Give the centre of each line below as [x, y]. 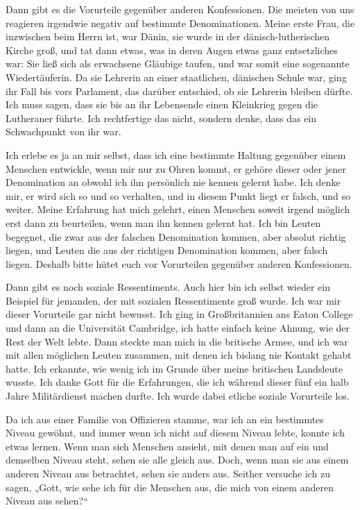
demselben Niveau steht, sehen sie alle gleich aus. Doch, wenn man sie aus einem [177, 460]
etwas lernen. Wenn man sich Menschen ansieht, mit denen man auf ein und [167, 446]
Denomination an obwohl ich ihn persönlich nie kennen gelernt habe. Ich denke [173, 182]
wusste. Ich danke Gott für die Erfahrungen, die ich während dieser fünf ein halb [177, 382]
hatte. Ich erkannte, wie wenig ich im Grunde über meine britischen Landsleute [174, 368]
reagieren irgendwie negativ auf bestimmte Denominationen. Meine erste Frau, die [180, 23]
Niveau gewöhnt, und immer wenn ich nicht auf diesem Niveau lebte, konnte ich [175, 433]
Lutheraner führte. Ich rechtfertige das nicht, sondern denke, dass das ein [161, 118]
